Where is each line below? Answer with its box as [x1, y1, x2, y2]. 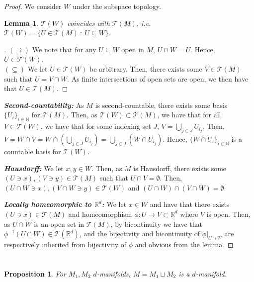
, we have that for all [157, 109, 221, 120]
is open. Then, [206, 208, 251, 219]
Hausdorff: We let [4, 163, 64, 173]
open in [121, 44, 144, 54]
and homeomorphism [68, 208, 132, 219]
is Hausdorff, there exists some [133, 163, 227, 173]
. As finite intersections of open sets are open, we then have [67, 73, 249, 84]
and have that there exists [150, 199, 230, 209]
